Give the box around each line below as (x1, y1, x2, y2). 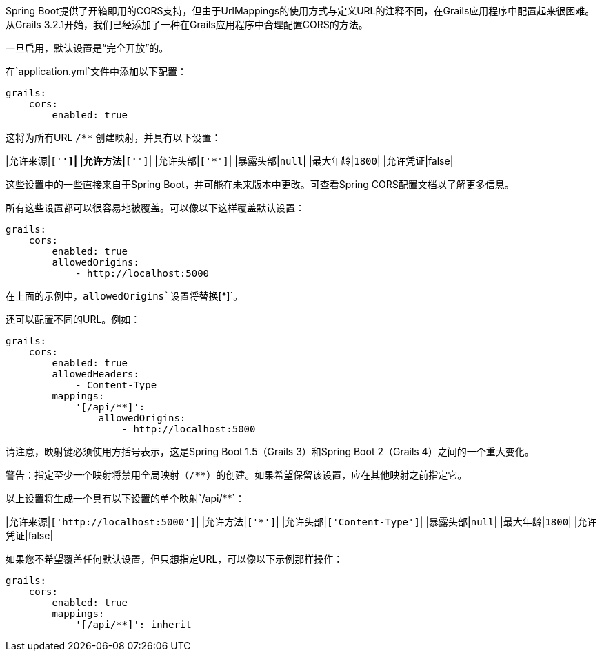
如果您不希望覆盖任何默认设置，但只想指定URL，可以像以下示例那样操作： (6, 553, 343, 565)
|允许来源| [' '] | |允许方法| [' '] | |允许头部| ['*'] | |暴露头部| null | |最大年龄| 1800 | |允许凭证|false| (6, 155, 454, 167)
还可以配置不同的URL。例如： (6, 313, 141, 325)
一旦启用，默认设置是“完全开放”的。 (6, 42, 169, 54)
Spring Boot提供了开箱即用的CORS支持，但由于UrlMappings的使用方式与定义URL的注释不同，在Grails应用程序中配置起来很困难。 (6, 5, 595, 17)
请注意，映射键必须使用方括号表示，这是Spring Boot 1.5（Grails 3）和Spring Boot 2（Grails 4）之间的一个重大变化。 (6, 446, 534, 457)
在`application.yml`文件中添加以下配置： (6, 65, 188, 77)
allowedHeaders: (52, 368, 139, 379)
